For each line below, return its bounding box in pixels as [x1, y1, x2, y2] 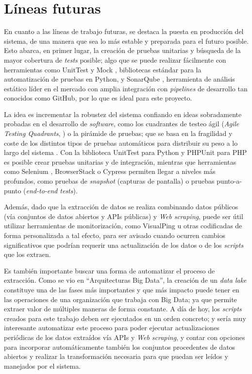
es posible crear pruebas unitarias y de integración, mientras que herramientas [4, 156, 236, 167]
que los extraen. [4, 249, 51, 259]
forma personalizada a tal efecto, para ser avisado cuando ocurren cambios [4, 230, 225, 240]
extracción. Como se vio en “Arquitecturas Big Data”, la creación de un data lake [4, 275, 247, 285]
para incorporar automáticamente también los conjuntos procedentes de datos [4, 341, 235, 352]
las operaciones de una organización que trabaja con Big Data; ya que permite [4, 294, 237, 304]
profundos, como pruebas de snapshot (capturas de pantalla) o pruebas [4, 176, 215, 186]
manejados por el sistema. [4, 360, 81, 371]
